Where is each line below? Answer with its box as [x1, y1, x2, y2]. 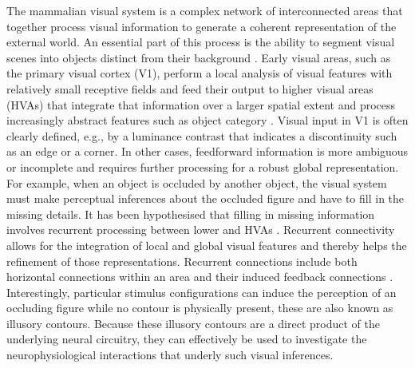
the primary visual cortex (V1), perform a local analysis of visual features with [6, 65, 393, 81]
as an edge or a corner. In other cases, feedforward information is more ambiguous [6, 143, 409, 160]
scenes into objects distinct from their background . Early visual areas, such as [6, 49, 391, 65]
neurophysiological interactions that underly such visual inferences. [6, 346, 334, 363]
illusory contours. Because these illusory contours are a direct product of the [6, 315, 380, 331]
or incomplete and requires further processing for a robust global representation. [6, 158, 399, 175]
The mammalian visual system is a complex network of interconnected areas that [6, 2, 403, 18]
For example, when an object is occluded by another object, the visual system [6, 174, 387, 191]
